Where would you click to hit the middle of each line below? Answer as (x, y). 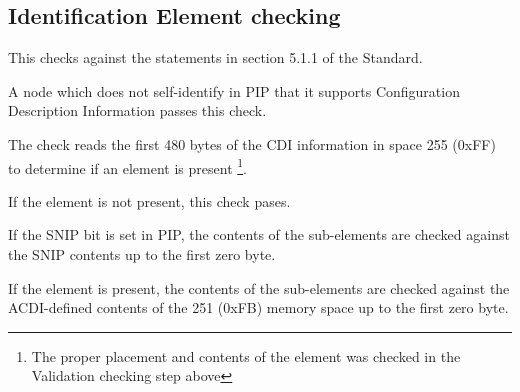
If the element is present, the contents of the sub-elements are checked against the (259, 287)
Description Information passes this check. (137, 110)
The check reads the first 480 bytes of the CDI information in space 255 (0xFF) (252, 143)
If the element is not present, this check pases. (149, 200)
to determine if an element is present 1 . (127, 166)
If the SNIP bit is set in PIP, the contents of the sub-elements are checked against (259, 234)
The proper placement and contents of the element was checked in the (246, 355)
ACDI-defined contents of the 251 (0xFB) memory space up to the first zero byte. (258, 307)
